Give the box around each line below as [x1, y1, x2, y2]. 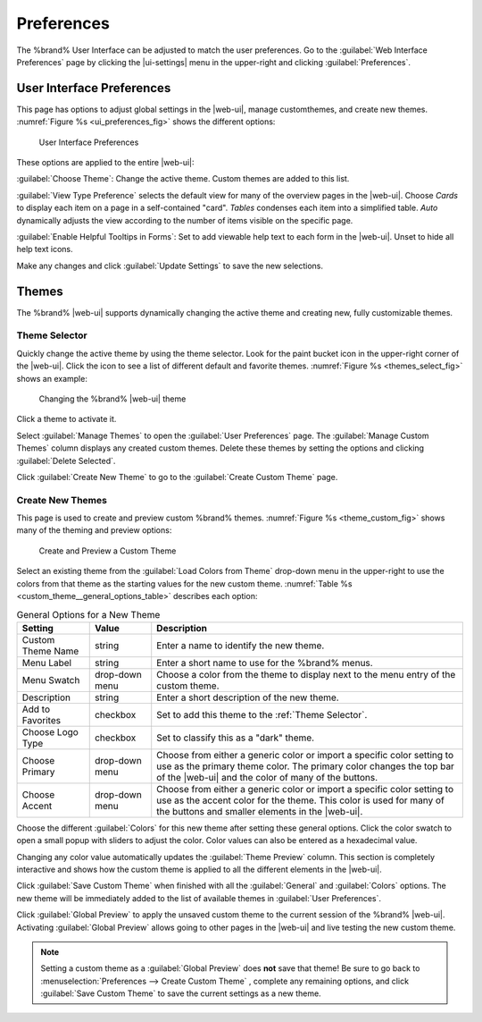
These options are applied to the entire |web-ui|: [16, 157, 195, 168]
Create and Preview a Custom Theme [38, 545, 177, 556]
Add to [21, 703, 51, 715]
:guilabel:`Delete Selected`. [16, 455, 116, 466]
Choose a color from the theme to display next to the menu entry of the [156, 668, 456, 680]
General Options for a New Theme [16, 608, 161, 621]
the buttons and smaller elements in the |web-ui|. [156, 805, 363, 817]
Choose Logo [21, 725, 79, 738]
